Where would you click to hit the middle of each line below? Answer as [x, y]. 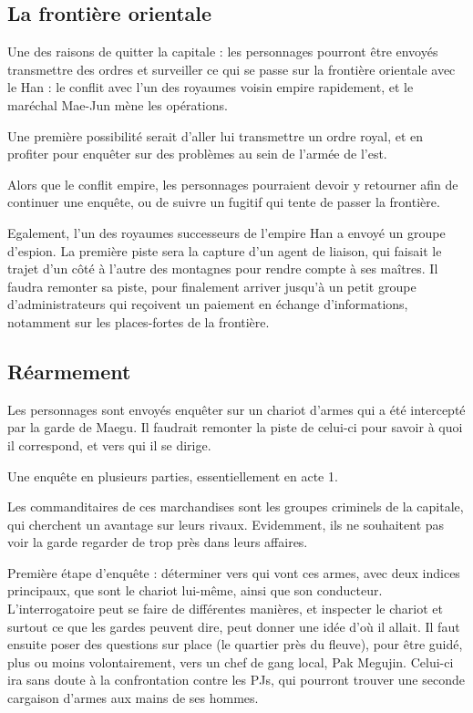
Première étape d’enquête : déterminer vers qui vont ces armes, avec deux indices [234, 572]
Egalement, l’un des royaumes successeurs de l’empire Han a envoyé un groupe [226, 232]
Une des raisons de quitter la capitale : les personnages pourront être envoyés [223, 52]
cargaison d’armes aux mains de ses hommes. [133, 698]
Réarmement [69, 371]
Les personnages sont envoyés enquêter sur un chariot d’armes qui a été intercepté [236, 409]
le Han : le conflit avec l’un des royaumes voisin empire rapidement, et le [211, 87]
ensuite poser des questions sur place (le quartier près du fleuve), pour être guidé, [235, 644]
